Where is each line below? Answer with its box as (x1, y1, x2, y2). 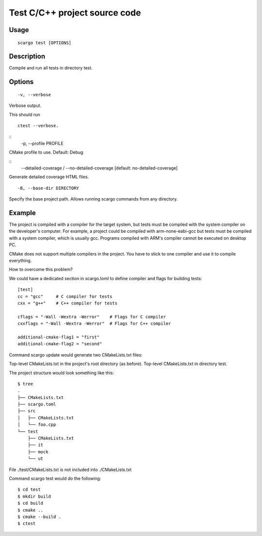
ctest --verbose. (17, 123, 59, 129)
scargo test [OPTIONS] (17, 40, 72, 46)
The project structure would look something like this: (9, 369, 114, 376)
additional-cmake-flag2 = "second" (17, 341, 102, 347)
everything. (9, 258, 32, 264)
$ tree (17, 381, 33, 386)
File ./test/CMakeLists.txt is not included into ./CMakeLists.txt (9, 467, 132, 472)
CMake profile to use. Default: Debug (9, 150, 83, 155)
